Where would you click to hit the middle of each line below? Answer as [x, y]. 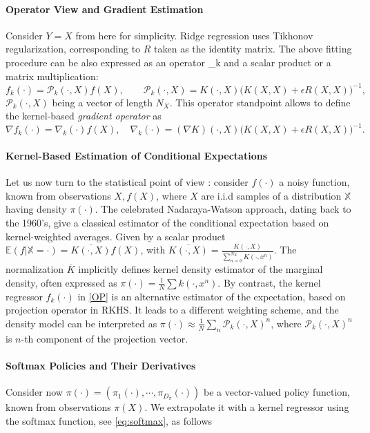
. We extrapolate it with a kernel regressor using [247, 407]
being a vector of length [102, 102]
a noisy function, [314, 182]
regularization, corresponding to [73, 49]
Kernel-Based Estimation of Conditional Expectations [136, 155]
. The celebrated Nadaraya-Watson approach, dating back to [223, 209]
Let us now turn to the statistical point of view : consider [127, 182]
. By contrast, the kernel [269, 282]
